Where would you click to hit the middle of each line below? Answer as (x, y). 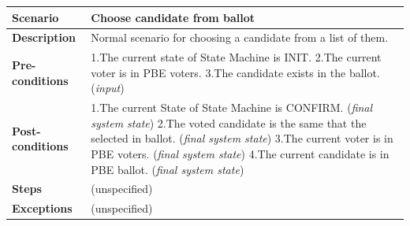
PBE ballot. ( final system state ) (168, 169)
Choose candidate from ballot (173, 17)
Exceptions (42, 208)
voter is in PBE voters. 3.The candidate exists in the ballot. (235, 72)
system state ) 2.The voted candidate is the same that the (229, 122)
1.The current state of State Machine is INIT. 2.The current (236, 57)
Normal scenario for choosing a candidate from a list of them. (240, 37)
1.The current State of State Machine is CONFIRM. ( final (232, 107)
